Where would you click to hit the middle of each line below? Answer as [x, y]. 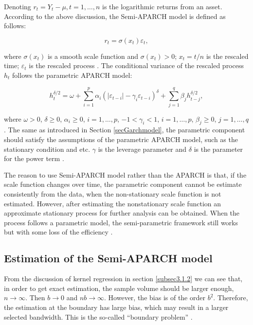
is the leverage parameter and [142, 149]
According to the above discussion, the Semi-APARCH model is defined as [115, 16]
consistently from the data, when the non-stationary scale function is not [113, 194]
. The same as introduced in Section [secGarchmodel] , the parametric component [125, 130]
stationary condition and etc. [47, 149]
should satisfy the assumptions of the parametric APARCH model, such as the [121, 139]
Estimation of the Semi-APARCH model [108, 258]
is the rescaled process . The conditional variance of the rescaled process [136, 65]
